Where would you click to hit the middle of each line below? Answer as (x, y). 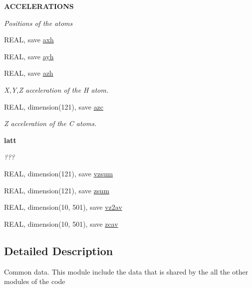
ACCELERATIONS (39, 6)
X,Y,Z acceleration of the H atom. (56, 89)
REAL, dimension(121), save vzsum (59, 173)
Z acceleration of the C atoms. (50, 123)
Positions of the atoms (38, 23)
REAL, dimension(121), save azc (54, 106)
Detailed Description (59, 250)
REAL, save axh (29, 40)
